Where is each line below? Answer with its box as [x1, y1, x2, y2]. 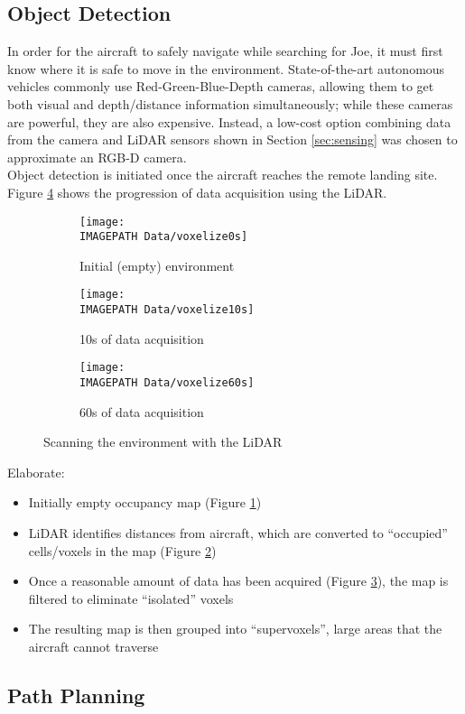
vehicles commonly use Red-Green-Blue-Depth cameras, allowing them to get [7, 77, 434, 96]
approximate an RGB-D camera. [7, 147, 187, 166]
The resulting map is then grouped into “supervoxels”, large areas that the [28, 619, 442, 638]
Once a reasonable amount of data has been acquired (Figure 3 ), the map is [28, 571, 449, 590]
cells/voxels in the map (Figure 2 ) [28, 541, 217, 560]
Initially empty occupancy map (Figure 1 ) [28, 493, 262, 512]
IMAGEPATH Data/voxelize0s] [79, 230, 248, 244]
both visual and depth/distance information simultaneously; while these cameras [7, 94, 453, 113]
